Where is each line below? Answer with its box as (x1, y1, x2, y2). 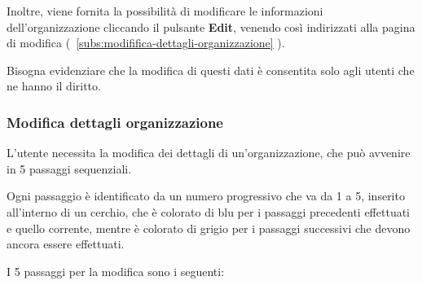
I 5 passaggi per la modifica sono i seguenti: (7, 262, 225, 279)
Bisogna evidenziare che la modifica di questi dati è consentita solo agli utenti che (7, 61, 415, 78)
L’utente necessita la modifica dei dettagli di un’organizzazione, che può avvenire (7, 144, 411, 161)
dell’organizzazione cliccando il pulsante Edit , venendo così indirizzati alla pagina (7, 18, 415, 35)
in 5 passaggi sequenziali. (7, 160, 132, 177)
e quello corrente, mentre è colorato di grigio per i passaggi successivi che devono (7, 219, 411, 236)
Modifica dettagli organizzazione (7, 112, 223, 132)
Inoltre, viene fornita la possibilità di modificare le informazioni (7, 2, 323, 19)
